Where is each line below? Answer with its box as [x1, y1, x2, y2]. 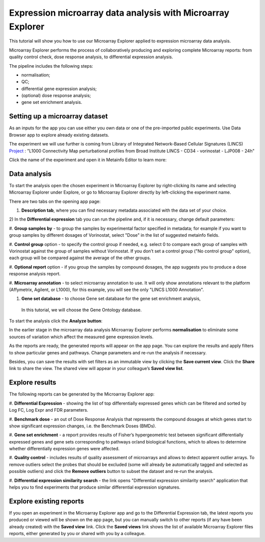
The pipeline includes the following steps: [9, 63, 93, 69]
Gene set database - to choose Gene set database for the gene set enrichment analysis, [21, 296, 201, 301]
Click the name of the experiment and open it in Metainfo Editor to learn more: [9, 157, 167, 163]
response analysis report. [9, 271, 61, 277]
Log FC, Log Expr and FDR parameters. [9, 407, 88, 413]
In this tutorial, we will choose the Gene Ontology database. [21, 307, 142, 313]
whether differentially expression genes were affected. [9, 446, 120, 452]
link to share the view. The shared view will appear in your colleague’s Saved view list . [9, 366, 184, 371]
